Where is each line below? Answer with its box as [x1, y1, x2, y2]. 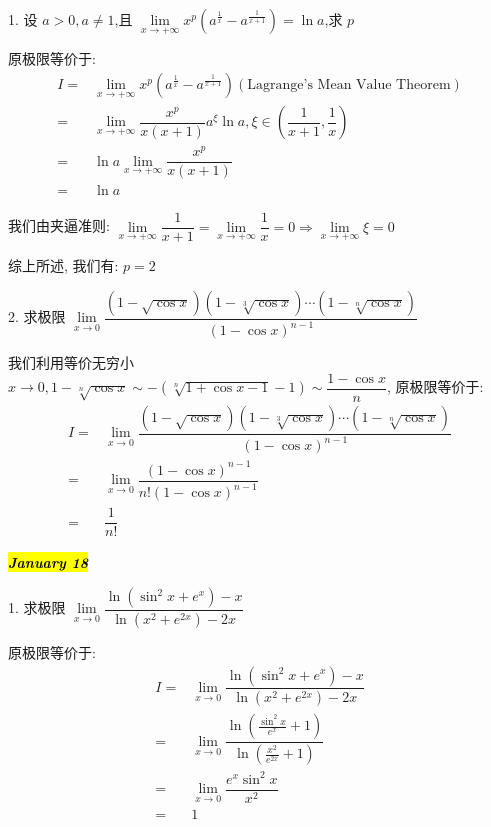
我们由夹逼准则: [8, 215, 110, 236]
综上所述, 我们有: [8, 255, 119, 276]
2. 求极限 [8, 306, 66, 327]
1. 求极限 [8, 597, 66, 618]
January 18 [8, 552, 89, 573]
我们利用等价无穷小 [8, 352, 134, 373]
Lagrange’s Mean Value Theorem [247, 77, 451, 92]
